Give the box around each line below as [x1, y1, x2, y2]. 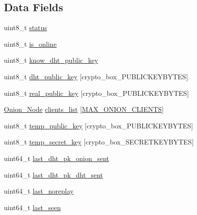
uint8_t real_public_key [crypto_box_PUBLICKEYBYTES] [4, 88, 189, 98]
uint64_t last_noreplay [4, 186, 74, 196]
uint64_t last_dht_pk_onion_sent [4, 153, 109, 163]
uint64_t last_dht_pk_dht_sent [4, 169, 103, 179]
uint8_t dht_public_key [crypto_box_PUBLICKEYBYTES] [4, 71, 188, 81]
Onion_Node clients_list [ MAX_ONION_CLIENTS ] [4, 104, 164, 114]
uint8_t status [4, 22, 47, 33]
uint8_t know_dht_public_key [4, 55, 98, 65]
